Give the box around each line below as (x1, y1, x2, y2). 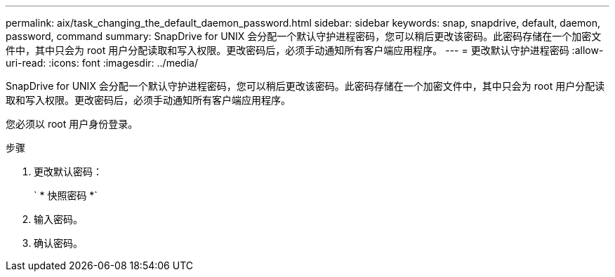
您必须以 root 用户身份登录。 (6, 118, 138, 130)
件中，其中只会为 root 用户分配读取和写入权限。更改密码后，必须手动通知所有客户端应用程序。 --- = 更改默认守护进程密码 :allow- (6, 44, 604, 56)
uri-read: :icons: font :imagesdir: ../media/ (6, 57, 198, 69)
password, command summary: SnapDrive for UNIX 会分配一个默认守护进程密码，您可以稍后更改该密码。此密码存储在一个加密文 (6, 30, 602, 42)
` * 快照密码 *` (34, 189, 98, 201)
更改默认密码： (34, 165, 102, 177)
